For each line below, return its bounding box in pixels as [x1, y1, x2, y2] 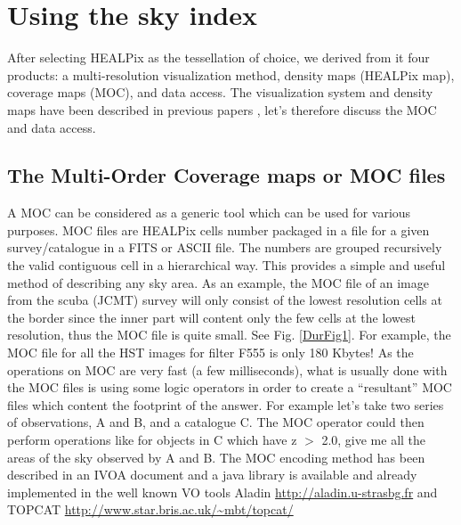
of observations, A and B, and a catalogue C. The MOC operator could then [7, 413, 425, 431]
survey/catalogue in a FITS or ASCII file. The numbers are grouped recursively [7, 238, 442, 257]
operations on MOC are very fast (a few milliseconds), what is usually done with [7, 360, 448, 379]
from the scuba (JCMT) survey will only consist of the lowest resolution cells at [7, 291, 442, 309]
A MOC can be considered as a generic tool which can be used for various [7, 203, 411, 222]
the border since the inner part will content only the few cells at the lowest [7, 308, 416, 326]
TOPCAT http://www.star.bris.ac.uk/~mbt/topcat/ [7, 500, 294, 519]
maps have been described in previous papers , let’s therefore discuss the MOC [7, 100, 437, 119]
